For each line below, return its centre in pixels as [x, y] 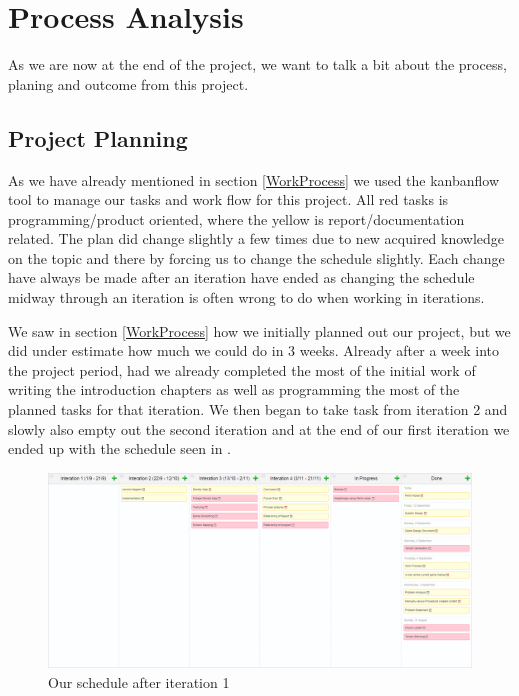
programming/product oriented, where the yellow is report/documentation [236, 218]
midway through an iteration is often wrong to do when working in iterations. [246, 297]
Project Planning [98, 137]
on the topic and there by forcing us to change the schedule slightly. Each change [256, 257]
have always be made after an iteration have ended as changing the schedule [241, 277]
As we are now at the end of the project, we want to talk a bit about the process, [257, 64]
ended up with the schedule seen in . [119, 448]
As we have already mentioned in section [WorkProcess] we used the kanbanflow [254, 179]
